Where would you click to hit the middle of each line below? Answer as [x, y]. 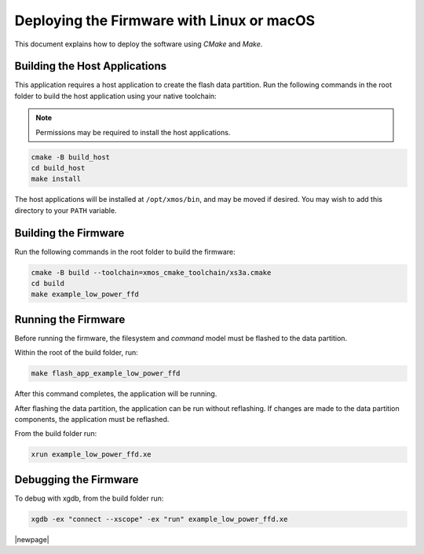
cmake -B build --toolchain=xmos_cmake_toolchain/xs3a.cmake [151, 272]
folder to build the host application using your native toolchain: [115, 96]
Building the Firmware [69, 233]
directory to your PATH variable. [66, 210]
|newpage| [32, 539]
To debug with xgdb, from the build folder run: [89, 498]
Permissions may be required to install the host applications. [133, 132]
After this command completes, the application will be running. [116, 394]
